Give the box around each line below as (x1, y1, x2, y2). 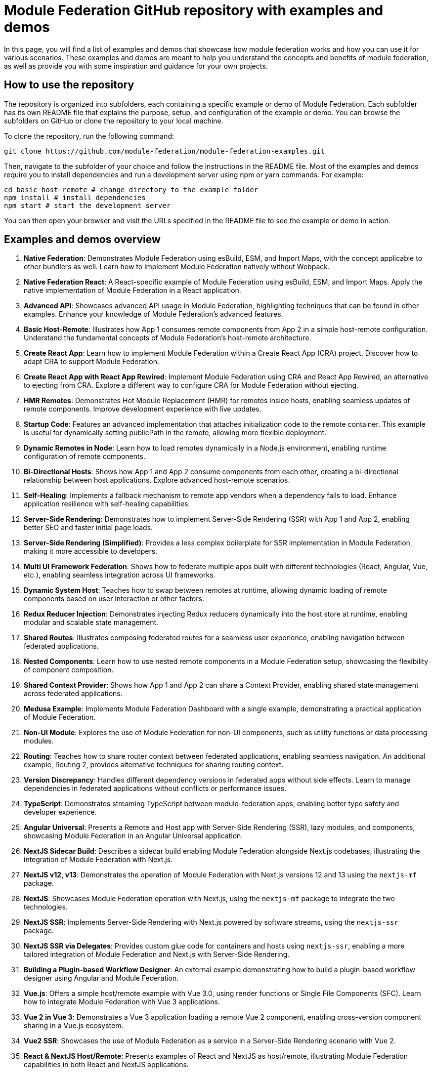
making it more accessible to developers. (24, 547, 158, 556)
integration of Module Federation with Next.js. (24, 855, 173, 864)
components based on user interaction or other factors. (24, 594, 204, 603)
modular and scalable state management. (24, 618, 159, 627)
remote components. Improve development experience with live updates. (24, 405, 261, 414)
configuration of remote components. (24, 452, 145, 461)
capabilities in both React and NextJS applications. (24, 1060, 189, 1069)
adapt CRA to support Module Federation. (24, 357, 159, 366)
